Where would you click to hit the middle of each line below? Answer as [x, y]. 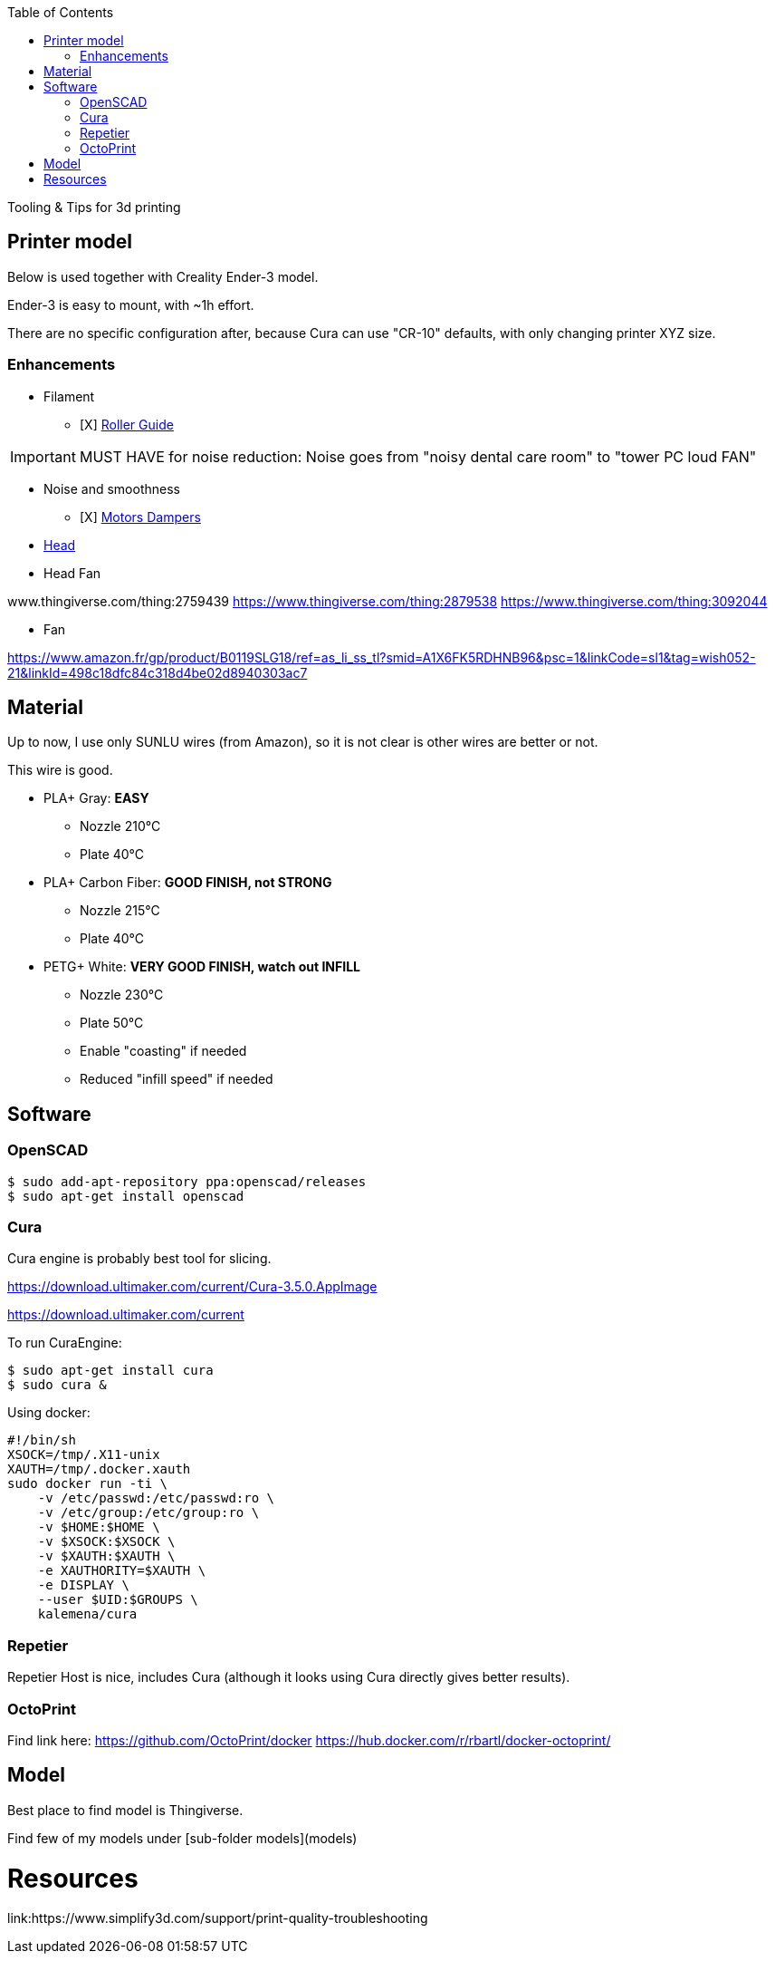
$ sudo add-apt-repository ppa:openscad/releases [187, 1181]
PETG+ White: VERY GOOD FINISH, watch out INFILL [202, 967]
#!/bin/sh [42, 1440]
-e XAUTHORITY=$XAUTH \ [122, 1571]
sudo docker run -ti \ [88, 1484]
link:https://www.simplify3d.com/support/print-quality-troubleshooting [218, 1918]
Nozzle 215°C [120, 911]
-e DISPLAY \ [83, 1585]
